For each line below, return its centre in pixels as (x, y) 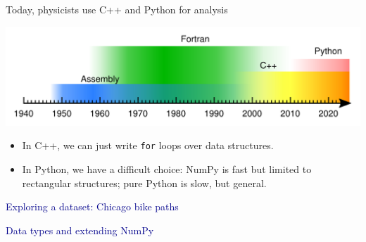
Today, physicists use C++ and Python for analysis (117, 9)
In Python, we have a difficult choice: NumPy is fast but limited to (167, 169)
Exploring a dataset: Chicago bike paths (92, 206)
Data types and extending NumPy (80, 230)
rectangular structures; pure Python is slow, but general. (144, 183)
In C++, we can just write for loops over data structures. (148, 145)
